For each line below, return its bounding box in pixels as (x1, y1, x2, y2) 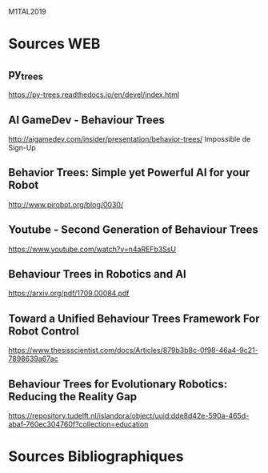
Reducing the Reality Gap (8, 390, 138, 403)
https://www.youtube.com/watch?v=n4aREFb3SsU (8, 244, 177, 254)
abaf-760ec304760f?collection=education (8, 419, 149, 429)
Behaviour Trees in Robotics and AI (8, 267, 186, 281)
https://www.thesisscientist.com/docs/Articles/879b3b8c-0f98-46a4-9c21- (8, 346, 258, 355)
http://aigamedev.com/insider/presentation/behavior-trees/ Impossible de (8, 134, 251, 143)
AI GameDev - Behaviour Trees (8, 113, 166, 126)
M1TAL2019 (8, 7, 46, 16)
